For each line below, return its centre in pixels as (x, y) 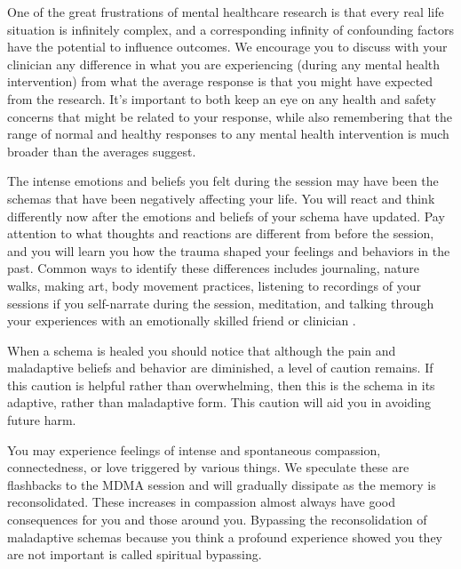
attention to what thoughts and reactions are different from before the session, (221, 233)
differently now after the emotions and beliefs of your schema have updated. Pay (226, 216)
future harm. (42, 420)
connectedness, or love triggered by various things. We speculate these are (208, 467)
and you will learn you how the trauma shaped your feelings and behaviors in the (229, 250)
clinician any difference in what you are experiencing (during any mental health (224, 64)
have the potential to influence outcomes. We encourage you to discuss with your (227, 47)
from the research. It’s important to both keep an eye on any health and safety (222, 98)
